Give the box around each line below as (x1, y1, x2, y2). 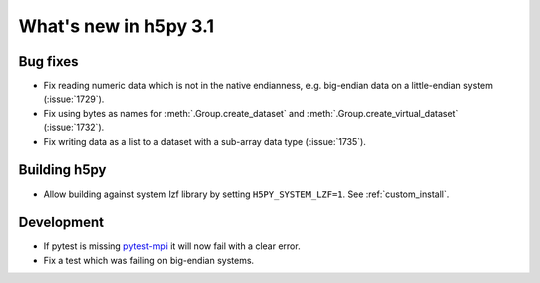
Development (18, 214, 105, 231)
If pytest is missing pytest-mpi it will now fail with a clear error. (43, 240, 301, 252)
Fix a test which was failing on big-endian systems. (43, 254, 255, 266)
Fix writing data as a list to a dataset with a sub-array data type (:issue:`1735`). (43, 135, 367, 147)
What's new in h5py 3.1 (18, 15, 215, 37)
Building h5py (18, 161, 107, 179)
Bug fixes (18, 53, 79, 70)
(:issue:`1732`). (43, 121, 105, 134)
